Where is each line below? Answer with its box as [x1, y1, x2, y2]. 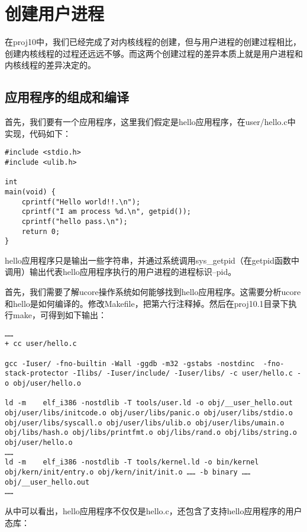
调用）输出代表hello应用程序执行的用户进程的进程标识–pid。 [5, 265, 237, 278]
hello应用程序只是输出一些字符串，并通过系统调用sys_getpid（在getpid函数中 [5, 254, 299, 266]
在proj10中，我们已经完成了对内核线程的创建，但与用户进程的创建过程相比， [5, 36, 301, 48]
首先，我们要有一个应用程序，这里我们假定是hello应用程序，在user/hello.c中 [5, 116, 296, 128]
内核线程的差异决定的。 [5, 59, 96, 71]
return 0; [21, 227, 60, 236]
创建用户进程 [5, 1, 105, 25]
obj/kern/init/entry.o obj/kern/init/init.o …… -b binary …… [5, 468, 251, 477]
